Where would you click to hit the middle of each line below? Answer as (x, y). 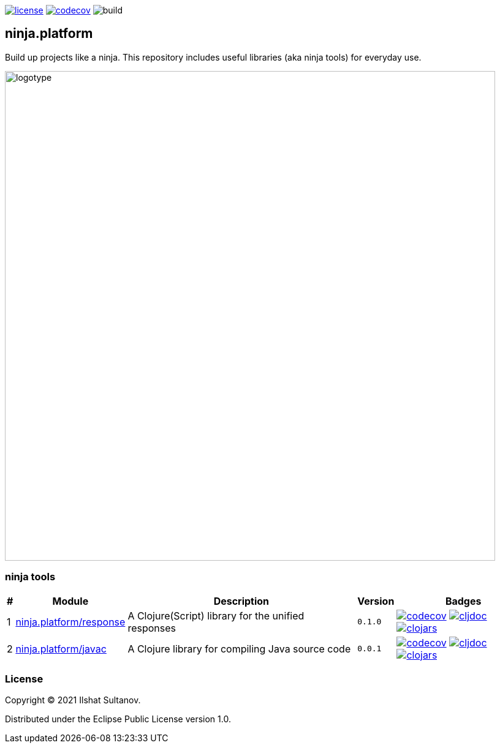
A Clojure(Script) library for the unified (216, 615)
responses (152, 628)
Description (241, 601)
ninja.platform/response (70, 622)
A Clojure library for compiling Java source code (239, 649)
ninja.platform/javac (61, 649)
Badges (463, 601)
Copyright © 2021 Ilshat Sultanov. (73, 700)
